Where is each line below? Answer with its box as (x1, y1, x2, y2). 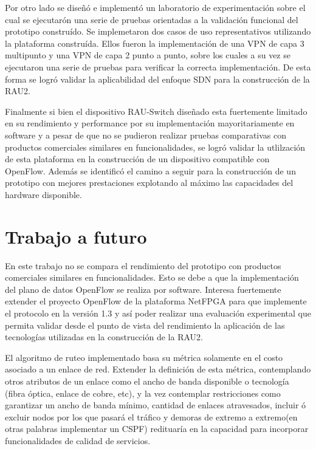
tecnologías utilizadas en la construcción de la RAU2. (5, 331, 203, 343)
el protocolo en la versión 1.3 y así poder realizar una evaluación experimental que (5, 307, 311, 319)
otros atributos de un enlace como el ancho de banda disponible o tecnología (5, 374, 289, 387)
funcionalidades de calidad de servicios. (5, 434, 151, 447)
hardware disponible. (5, 188, 82, 201)
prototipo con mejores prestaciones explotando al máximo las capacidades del (5, 176, 294, 189)
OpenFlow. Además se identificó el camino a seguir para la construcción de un (5, 164, 296, 177)
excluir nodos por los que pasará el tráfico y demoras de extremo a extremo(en (5, 410, 298, 423)
